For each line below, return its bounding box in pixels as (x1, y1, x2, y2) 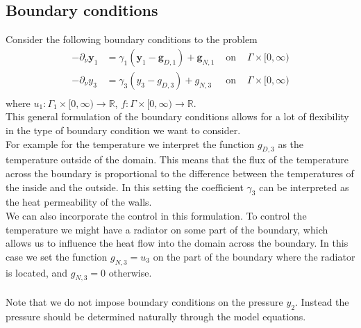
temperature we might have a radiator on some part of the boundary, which (6, 222, 328, 236)
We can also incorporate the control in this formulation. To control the (6, 208, 307, 223)
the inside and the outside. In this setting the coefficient (6, 179, 244, 194)
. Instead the (295, 295, 349, 309)
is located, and (6, 265, 68, 279)
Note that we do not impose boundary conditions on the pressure (6, 295, 283, 309)
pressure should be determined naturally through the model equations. (6, 309, 306, 323)
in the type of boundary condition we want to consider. (6, 123, 241, 138)
